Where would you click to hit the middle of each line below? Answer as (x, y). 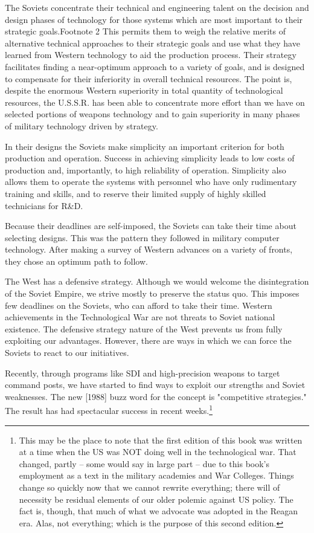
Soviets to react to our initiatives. (67, 353)
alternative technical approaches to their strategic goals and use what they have (152, 43)
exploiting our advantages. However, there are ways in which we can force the (148, 341)
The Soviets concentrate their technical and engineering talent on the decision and (157, 7)
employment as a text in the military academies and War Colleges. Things (156, 475)
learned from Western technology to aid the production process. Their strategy (151, 55)
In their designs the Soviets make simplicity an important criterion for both (145, 146)
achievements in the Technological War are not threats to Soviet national (140, 317)
